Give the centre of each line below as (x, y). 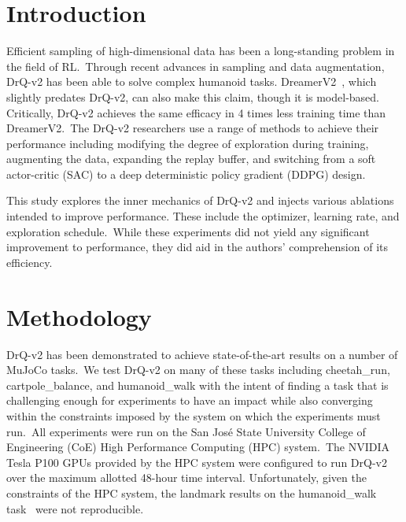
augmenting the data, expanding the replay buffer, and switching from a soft (191, 159)
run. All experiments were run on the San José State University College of (186, 431)
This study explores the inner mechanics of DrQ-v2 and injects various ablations (200, 200)
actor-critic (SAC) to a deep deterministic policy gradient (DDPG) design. (186, 174)
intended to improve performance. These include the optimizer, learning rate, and (203, 216)
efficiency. (30, 262)
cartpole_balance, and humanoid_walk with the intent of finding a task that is (197, 385)
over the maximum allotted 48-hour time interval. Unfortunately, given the (186, 478)
